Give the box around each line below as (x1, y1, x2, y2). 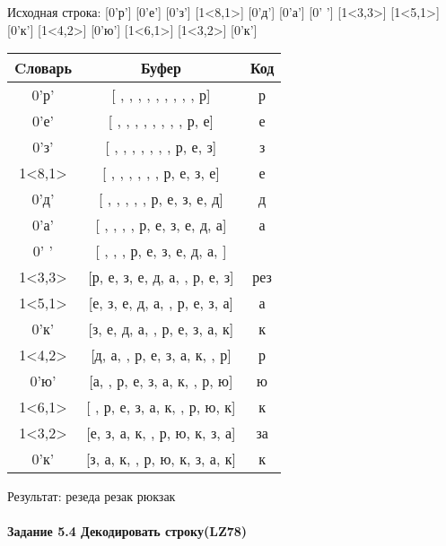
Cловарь (14, 57, 72, 79)
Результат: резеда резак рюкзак (7, 487, 176, 506)
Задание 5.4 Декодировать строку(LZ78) (7, 522, 248, 541)
